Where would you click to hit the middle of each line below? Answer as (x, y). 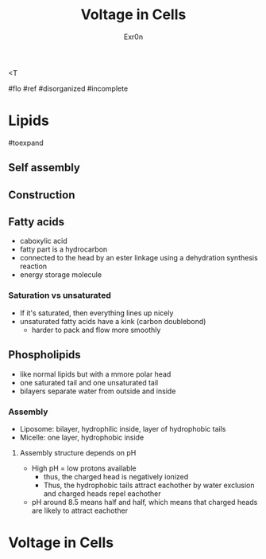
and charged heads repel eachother (102, 493)
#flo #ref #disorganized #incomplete (68, 88)
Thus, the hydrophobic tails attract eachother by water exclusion (149, 485)
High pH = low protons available (84, 468)
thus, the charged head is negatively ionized (116, 476)
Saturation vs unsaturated (60, 295)
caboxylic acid (43, 241)
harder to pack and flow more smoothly (96, 330)
